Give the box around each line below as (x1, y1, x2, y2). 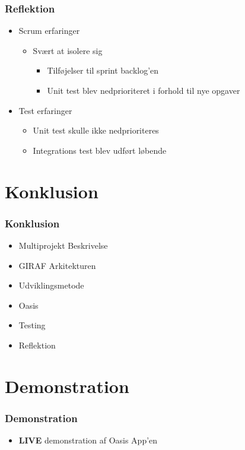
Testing (18, 319, 46, 331)
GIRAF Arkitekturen (18, 259, 96, 271)
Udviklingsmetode (18, 279, 84, 291)
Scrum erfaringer (18, 24, 80, 37)
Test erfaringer (18, 104, 72, 116)
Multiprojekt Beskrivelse (18, 239, 108, 251)
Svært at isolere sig (33, 44, 103, 56)
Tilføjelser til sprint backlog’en (47, 64, 159, 77)
